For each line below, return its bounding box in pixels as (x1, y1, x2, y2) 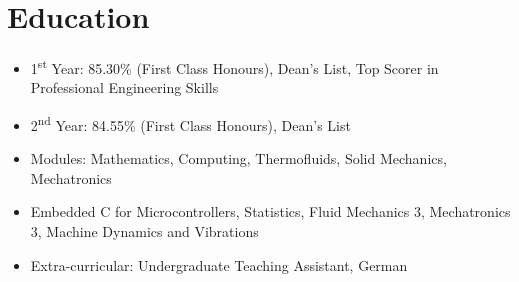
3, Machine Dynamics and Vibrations (30, 221, 259, 241)
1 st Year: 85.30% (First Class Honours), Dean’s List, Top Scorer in (30, 55, 439, 78)
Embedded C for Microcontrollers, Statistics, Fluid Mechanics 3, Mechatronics (30, 201, 511, 222)
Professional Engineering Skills (30, 77, 219, 98)
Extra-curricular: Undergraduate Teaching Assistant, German (30, 254, 408, 275)
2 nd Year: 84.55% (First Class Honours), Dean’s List (30, 111, 351, 135)
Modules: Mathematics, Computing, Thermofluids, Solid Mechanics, (30, 148, 447, 169)
